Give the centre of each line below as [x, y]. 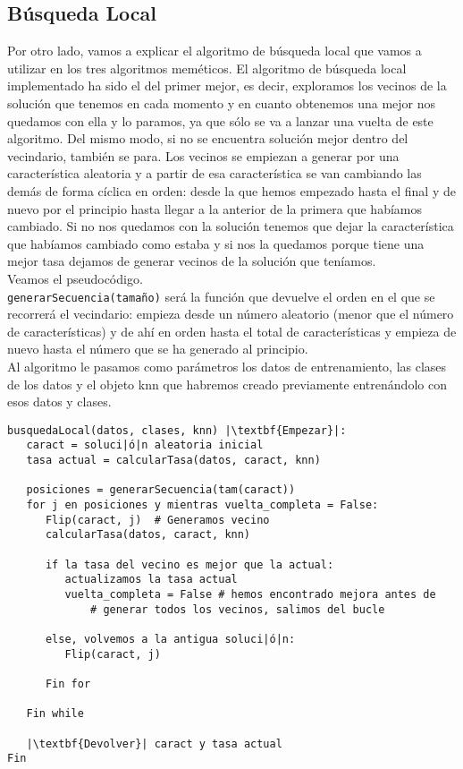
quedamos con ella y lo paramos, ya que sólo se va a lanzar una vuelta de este [220, 120]
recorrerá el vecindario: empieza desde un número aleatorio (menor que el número [231, 314]
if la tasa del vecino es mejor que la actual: [189, 564]
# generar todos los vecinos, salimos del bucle [238, 609]
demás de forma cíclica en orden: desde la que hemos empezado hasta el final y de [231, 190]
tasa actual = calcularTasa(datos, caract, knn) [173, 461]
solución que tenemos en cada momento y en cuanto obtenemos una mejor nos [222, 103]
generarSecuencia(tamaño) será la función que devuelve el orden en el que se [221, 296]
